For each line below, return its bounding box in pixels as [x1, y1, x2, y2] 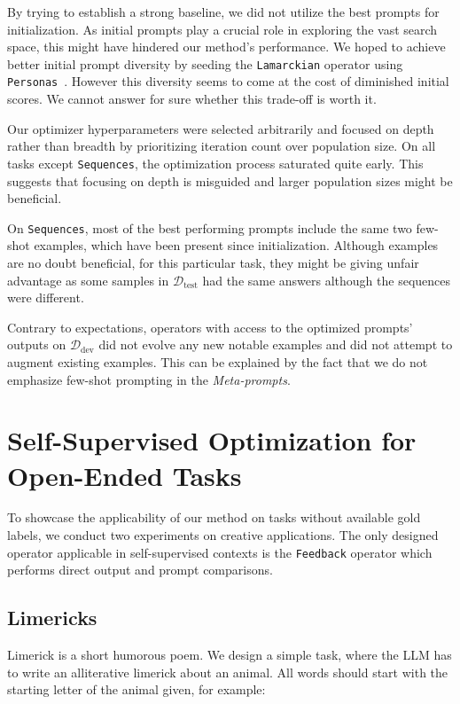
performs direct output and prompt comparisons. [7, 560, 273, 579]
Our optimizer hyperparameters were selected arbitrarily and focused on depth [7, 119, 434, 137]
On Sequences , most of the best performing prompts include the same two [7, 218, 412, 237]
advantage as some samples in [7, 270, 169, 289]
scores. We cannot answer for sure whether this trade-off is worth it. [7, 90, 377, 108]
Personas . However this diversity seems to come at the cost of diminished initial [7, 72, 449, 90]
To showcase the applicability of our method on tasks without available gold [7, 508, 421, 527]
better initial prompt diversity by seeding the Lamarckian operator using [7, 54, 403, 73]
